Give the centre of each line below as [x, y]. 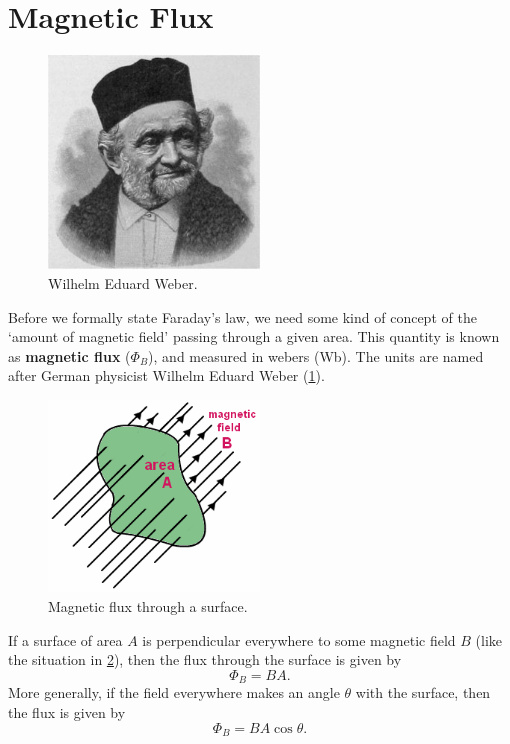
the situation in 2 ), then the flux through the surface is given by [205, 659]
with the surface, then [423, 692]
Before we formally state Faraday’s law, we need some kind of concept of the [242, 316]
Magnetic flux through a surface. [148, 606]
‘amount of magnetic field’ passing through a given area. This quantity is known [254, 336]
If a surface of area [65, 639]
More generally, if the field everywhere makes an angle [174, 692]
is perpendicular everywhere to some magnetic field [299, 639]
